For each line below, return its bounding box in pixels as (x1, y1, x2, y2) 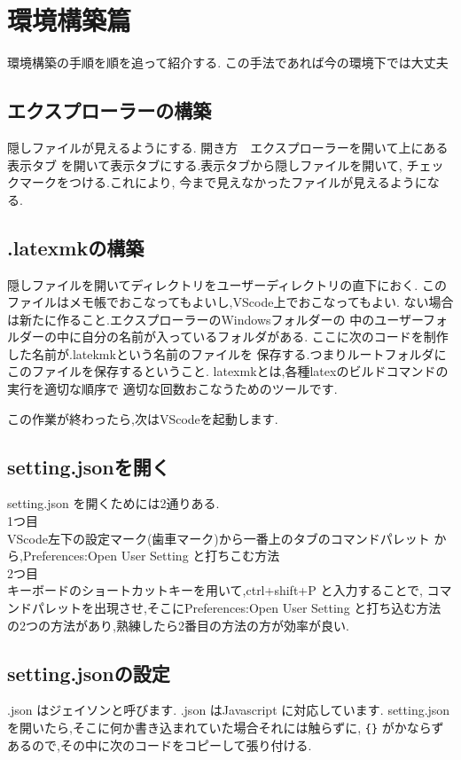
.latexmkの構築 (7, 233, 145, 261)
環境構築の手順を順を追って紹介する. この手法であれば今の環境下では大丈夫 (7, 53, 449, 72)
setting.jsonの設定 (7, 659, 170, 686)
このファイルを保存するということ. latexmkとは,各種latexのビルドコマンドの (7, 362, 449, 380)
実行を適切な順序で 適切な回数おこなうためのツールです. (7, 380, 338, 398)
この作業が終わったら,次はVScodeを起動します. (7, 409, 278, 427)
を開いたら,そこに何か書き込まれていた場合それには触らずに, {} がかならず (7, 718, 444, 736)
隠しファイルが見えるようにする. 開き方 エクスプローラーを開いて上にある (7, 137, 449, 156)
